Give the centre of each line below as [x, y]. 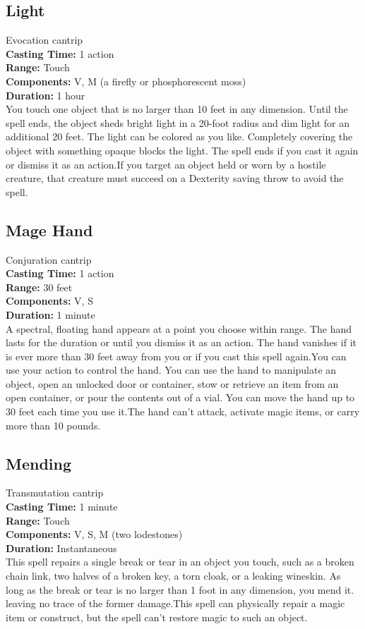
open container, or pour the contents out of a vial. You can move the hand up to [180, 397]
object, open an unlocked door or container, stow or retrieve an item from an [172, 383]
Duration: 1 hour [46, 95]
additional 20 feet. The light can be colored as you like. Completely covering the [179, 136]
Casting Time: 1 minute [62, 507]
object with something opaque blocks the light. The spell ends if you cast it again [182, 150]
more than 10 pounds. [53, 425]
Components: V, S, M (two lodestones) [94, 534]
